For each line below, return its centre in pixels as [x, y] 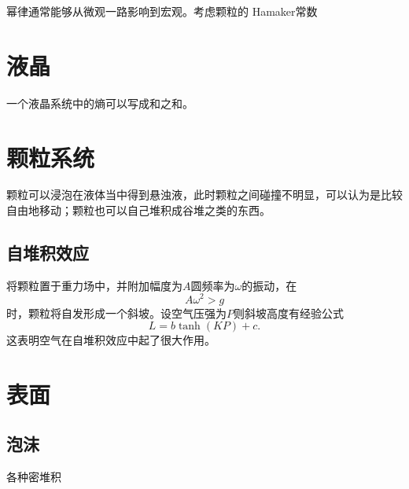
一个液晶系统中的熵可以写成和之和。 [100, 103]
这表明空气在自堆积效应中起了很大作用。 [111, 340]
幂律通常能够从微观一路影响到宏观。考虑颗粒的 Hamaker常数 [162, 11]
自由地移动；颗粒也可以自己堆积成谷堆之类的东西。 [138, 210]
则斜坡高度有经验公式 [289, 313]
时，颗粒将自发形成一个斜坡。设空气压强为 [116, 313]
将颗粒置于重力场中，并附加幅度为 [94, 285]
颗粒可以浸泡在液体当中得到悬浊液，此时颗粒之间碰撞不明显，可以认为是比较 [204, 195]
